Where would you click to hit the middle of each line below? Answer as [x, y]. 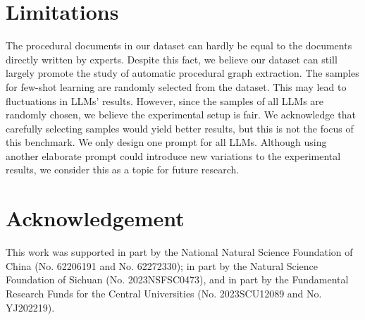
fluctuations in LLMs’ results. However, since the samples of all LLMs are [165, 100]
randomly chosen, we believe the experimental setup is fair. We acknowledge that [181, 115]
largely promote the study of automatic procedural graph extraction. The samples [182, 73]
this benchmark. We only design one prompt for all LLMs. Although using [166, 142]
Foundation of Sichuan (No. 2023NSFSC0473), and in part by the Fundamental [177, 279]
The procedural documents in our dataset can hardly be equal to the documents [179, 45]
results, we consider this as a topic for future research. [123, 170]
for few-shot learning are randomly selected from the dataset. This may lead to [176, 86]
